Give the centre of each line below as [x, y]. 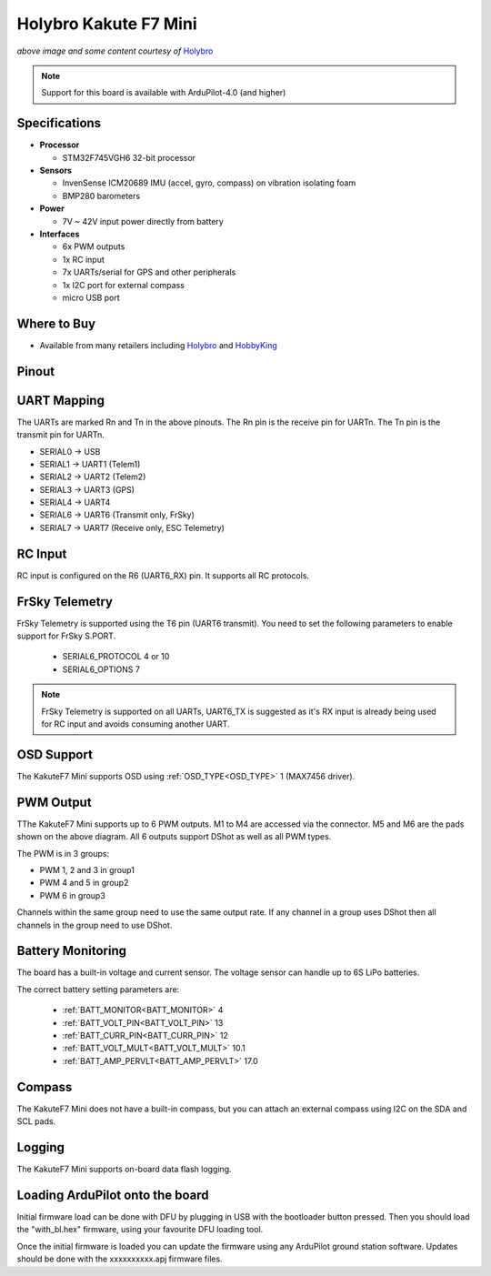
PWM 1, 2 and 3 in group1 [87, 870]
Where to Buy [56, 323]
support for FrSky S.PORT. [66, 636]
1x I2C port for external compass [124, 285]
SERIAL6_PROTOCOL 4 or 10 [116, 657]
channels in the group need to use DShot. [95, 925]
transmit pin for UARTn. [60, 435]
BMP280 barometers [101, 196]
